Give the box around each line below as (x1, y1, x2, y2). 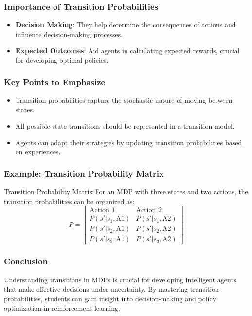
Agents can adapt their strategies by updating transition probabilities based (15, 137, 242, 147)
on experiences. (15, 147, 61, 157)
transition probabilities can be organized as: (4, 196, 135, 206)
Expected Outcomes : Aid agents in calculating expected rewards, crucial (15, 45, 240, 56)
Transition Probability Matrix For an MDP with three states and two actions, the (4, 186, 248, 196)
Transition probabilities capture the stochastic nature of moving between (15, 94, 233, 105)
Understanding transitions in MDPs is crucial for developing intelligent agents (4, 274, 236, 284)
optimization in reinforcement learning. (4, 303, 120, 313)
